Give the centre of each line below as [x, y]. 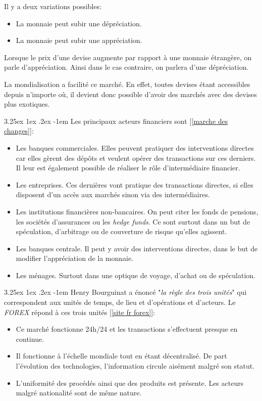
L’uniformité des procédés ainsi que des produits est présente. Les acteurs [130, 383]
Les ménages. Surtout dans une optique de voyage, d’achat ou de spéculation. [136, 275]
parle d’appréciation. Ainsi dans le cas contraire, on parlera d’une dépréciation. [126, 67]
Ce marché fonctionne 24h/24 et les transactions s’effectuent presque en [127, 329]
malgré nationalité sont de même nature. [79, 393]
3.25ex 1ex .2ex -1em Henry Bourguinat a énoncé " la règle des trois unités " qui [125, 292]
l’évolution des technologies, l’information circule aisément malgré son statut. [135, 366]
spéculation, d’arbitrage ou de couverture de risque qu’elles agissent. [121, 231]
